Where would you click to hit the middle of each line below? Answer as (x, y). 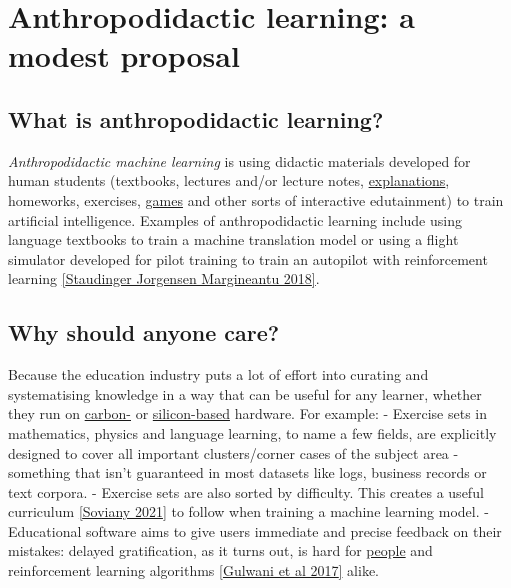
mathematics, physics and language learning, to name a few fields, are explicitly (252, 432)
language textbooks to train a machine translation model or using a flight (233, 239)
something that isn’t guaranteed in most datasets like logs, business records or (247, 472)
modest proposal (124, 55)
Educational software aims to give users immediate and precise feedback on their (255, 530)
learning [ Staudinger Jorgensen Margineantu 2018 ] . (164, 278)
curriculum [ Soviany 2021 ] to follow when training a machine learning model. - (248, 511)
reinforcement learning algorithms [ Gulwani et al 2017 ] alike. (194, 570)
